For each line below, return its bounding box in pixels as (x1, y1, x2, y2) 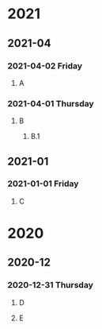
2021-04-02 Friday (7, 60, 83, 72)
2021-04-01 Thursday (7, 98, 94, 109)
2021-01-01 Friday (7, 178, 79, 189)
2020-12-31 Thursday (7, 280, 94, 291)
